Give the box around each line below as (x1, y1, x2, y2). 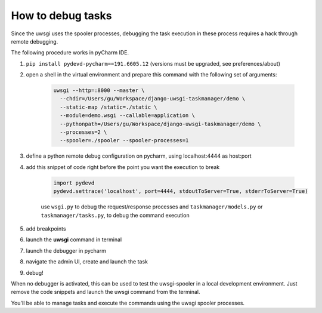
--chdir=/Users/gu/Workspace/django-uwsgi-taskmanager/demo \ (60, 96, 246, 102)
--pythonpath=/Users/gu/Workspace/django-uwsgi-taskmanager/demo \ (60, 120, 261, 127)
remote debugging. (11, 38, 58, 45)
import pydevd (53, 179, 95, 186)
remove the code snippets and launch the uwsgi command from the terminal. (11, 289, 200, 296)
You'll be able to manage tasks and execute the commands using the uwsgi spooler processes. (11, 299, 244, 306)
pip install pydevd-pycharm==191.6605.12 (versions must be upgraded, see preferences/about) (26, 60, 280, 67)
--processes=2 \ (60, 129, 107, 136)
